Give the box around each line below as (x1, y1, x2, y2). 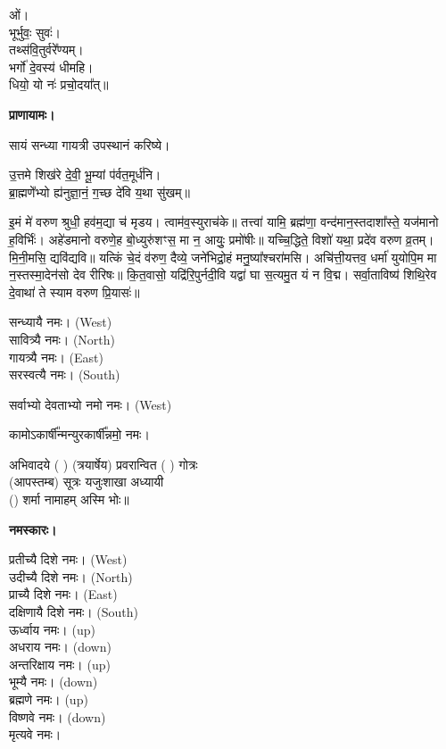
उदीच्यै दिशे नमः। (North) (9, 567, 133, 586)
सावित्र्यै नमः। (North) (9, 329, 116, 348)
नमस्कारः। (9, 520, 57, 538)
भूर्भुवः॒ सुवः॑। (9, 22, 61, 41)
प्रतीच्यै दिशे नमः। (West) (9, 550, 128, 569)
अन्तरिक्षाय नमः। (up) (9, 654, 111, 673)
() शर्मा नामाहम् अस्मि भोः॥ (9, 490, 129, 509)
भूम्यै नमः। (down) (9, 672, 98, 691)
